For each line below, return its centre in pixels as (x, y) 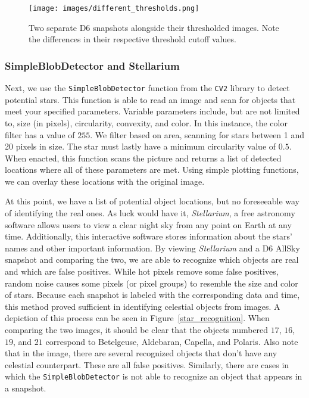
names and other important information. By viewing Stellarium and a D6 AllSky (152, 248)
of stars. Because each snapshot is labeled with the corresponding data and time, (152, 295)
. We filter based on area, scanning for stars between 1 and (197, 134)
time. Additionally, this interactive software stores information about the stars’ (149, 236)
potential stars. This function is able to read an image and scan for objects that (150, 99)
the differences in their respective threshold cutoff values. (132, 39)
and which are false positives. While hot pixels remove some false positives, (142, 271)
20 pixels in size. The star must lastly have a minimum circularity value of (141, 146)
